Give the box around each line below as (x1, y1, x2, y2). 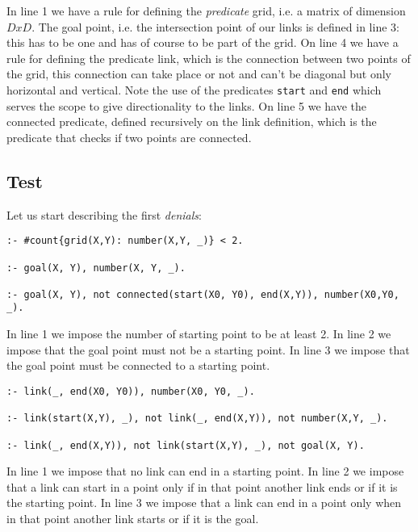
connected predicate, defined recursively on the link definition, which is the (6, 113, 377, 130)
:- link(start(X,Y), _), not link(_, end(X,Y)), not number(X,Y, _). (6, 413, 388, 425)
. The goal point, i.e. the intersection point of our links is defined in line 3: (31, 18, 399, 35)
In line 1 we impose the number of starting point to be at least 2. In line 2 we (6, 325, 391, 342)
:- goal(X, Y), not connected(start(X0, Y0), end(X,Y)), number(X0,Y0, (6, 288, 399, 300)
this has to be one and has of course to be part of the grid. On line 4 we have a (6, 34, 399, 51)
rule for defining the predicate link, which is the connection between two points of (6, 49, 411, 66)
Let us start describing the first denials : (6, 206, 202, 223)
